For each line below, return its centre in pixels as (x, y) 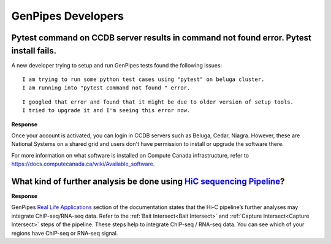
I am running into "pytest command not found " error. (106, 88)
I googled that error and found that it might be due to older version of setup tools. (158, 102)
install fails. (34, 51)
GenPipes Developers (68, 16)
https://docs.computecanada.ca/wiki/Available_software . (83, 164)
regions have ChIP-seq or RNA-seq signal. (65, 233)
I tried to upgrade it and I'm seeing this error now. (106, 111)
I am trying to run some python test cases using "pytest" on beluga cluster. (143, 79)
